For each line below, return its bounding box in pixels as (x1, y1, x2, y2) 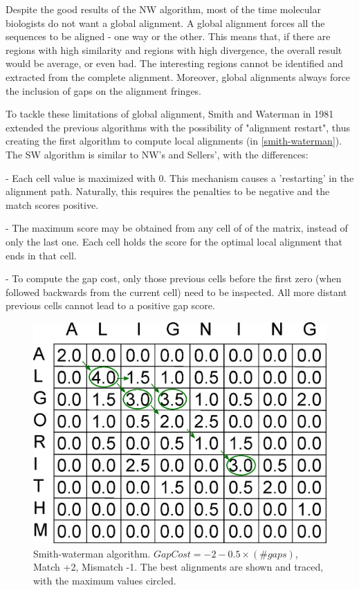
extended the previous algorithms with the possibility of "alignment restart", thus (6, 120, 351, 134)
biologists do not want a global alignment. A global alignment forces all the (6, 15, 325, 30)
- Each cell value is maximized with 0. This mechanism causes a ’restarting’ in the (6, 170, 354, 185)
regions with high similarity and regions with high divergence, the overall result (6, 42, 342, 57)
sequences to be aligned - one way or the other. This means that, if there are (6, 29, 331, 44)
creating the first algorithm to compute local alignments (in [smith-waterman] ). (6, 133, 342, 148)
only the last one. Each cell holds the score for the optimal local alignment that (6, 234, 342, 248)
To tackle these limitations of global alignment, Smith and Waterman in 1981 (6, 107, 334, 121)
